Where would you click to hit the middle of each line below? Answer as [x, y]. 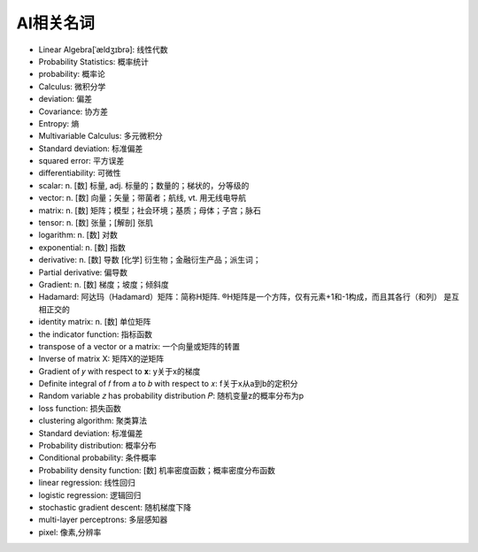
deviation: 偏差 [66, 99]
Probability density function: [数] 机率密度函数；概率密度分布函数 [157, 470]
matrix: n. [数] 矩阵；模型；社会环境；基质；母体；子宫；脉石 [150, 210]
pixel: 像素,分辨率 [70, 532]
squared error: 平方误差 [81, 161]
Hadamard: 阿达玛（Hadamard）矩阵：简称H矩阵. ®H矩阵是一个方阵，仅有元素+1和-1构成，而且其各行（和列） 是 [245, 297]
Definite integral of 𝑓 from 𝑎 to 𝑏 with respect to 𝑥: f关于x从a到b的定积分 [168, 384]
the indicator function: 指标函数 [95, 334]
